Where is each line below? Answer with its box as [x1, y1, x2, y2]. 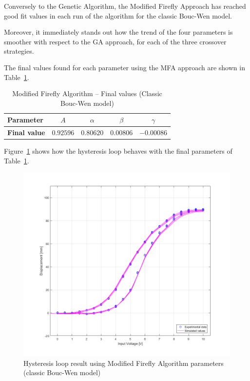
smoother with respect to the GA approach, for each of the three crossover [4, 36, 227, 46]
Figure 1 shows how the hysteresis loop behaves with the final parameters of [4, 146, 232, 156]
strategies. [4, 46, 34, 56]
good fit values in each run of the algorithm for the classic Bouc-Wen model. [4, 10, 232, 20]
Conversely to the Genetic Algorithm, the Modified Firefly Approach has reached [4, 1, 246, 11]
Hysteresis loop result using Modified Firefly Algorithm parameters [23, 358, 224, 368]
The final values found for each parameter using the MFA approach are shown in [4, 62, 245, 72]
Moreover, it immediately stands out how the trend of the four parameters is [4, 27, 233, 37]
